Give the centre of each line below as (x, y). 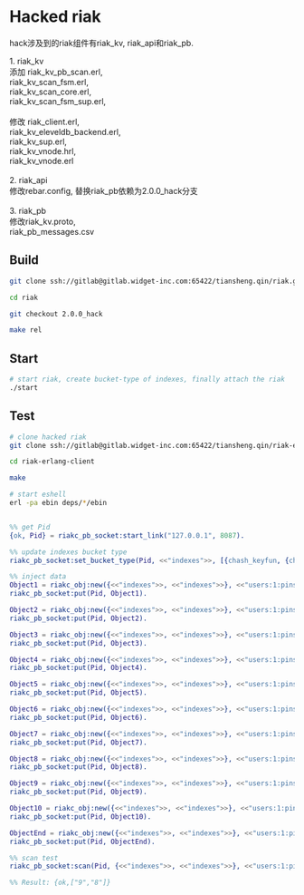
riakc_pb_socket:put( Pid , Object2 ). (78, 618)
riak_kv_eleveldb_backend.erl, (65, 131)
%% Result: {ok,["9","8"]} (60, 883)
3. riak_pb (28, 210)
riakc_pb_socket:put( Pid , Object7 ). (78, 742)
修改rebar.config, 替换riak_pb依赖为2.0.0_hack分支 (104, 190)
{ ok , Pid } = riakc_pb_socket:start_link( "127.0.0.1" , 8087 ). (127, 535)
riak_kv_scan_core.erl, (51, 92)
